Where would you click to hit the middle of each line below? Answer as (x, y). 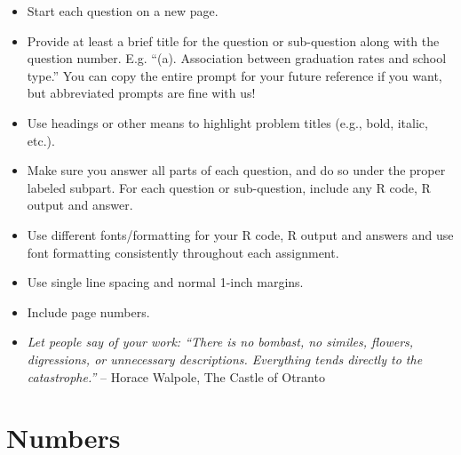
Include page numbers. (88, 311)
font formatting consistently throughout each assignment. (183, 252)
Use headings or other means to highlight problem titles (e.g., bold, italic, (227, 122)
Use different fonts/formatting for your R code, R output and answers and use (240, 234)
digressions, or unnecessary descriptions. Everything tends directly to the (225, 359)
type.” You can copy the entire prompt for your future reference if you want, (234, 75)
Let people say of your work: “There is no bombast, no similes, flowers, (220, 342)
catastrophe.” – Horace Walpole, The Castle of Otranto (176, 376)
